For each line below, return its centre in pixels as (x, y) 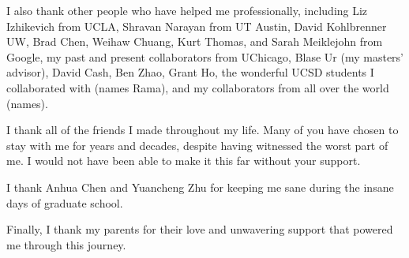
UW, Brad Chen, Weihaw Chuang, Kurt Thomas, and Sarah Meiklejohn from (195, 41)
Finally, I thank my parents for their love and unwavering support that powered (200, 229)
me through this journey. (66, 244)
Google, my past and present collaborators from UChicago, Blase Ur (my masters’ (205, 56)
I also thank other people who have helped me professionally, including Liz (187, 10)
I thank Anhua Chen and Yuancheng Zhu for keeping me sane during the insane (200, 187)
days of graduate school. (65, 202)
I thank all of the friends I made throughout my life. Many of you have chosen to (203, 130)
